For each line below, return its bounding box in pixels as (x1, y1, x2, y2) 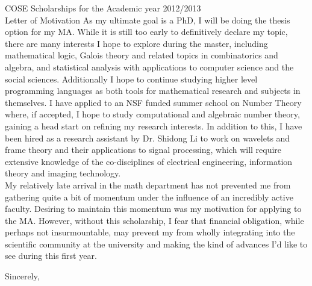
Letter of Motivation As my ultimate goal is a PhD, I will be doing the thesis (5, 13, 290, 26)
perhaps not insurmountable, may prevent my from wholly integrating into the (5, 226, 295, 238)
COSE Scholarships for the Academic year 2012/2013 (5, 2, 201, 14)
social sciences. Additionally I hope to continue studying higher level (5, 72, 258, 85)
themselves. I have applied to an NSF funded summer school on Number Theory (5, 96, 302, 108)
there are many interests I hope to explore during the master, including (5, 37, 268, 49)
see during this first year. (5, 249, 97, 262)
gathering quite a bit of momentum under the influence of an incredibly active (5, 190, 293, 203)
